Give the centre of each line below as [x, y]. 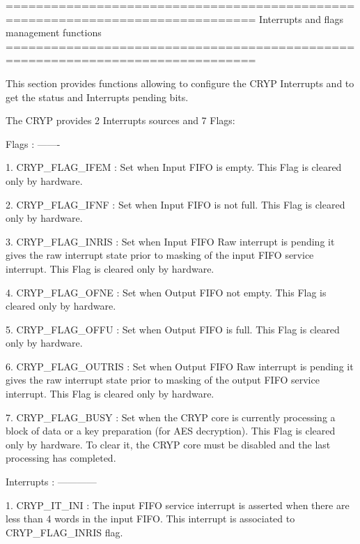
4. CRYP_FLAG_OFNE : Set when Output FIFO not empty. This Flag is [166, 292]
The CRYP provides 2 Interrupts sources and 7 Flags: [120, 120]
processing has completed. [61, 458]
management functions [54, 32]
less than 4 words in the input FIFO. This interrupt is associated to [150, 519]
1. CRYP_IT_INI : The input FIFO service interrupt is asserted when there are [178, 505]
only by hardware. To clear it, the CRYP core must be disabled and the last [168, 444]
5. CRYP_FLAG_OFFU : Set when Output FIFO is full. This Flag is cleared [173, 329]
